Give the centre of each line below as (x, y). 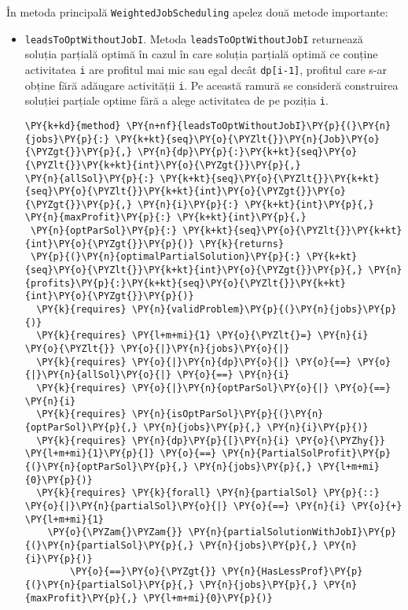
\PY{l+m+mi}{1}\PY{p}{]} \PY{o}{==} (121, 454)
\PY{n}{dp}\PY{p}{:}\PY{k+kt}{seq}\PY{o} (247, 152)
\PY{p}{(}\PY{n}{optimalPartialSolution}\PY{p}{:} (165, 257)
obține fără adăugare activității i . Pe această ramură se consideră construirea (211, 85)
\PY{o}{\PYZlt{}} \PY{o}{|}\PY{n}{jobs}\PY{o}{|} (157, 349)
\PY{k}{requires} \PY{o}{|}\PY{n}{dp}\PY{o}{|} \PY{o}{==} (194, 362)
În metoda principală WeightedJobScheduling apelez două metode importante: (197, 12)
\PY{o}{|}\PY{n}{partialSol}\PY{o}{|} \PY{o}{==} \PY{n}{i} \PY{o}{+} (213, 506)
